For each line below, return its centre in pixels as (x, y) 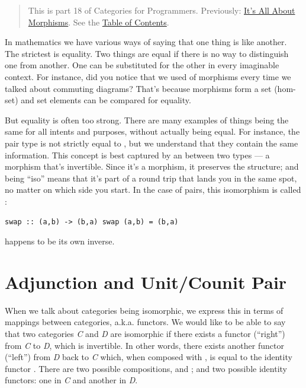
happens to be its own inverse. (60, 241)
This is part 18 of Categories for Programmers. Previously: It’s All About (162, 10)
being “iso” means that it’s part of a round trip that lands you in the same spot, (151, 178)
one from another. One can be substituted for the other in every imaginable (142, 65)
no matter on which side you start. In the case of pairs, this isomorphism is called (153, 190)
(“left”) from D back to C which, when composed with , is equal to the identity (149, 357)
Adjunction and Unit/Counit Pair (146, 282)
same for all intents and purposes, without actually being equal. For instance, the (152, 131)
